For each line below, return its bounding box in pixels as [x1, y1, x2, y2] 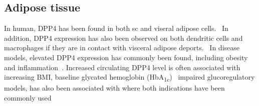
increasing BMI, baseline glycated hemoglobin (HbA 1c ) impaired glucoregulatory [4, 72, 255, 83]
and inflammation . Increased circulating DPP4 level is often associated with [4, 62, 240, 72]
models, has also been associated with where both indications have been [4, 83, 225, 93]
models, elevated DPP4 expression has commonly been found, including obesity [4, 52, 248, 62]
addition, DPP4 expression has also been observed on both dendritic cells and [4, 32, 243, 43]
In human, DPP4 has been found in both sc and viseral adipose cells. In [4, 23, 228, 33]
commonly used [4, 92, 52, 103]
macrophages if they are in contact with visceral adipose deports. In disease [4, 42, 239, 53]
